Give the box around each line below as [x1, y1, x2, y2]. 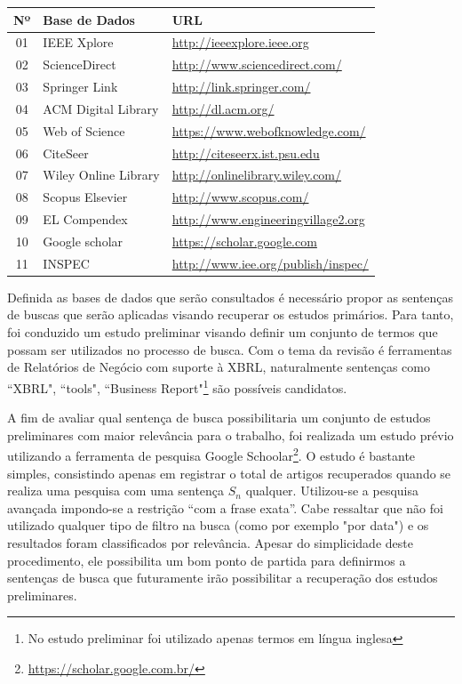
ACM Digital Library [43, 99, 159, 117]
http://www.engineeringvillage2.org [171, 210, 365, 229]
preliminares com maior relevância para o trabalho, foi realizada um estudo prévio [7, 425, 454, 444]
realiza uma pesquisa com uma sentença [7, 481, 225, 500]
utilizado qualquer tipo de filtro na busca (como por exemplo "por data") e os [7, 516, 429, 535]
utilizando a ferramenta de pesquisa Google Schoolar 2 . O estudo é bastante [7, 444, 416, 464]
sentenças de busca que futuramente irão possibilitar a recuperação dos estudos [7, 568, 438, 587]
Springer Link [43, 77, 118, 96]
